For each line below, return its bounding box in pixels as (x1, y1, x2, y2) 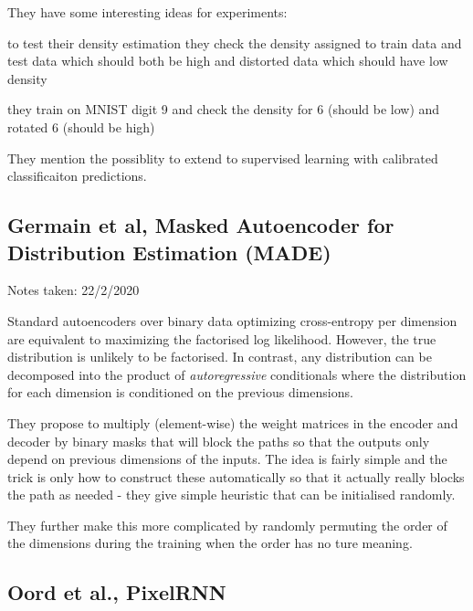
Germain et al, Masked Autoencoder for (7, 211, 394, 239)
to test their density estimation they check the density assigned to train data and (7, 33, 462, 52)
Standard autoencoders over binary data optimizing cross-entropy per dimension (7, 311, 457, 330)
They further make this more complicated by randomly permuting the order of (7, 515, 447, 534)
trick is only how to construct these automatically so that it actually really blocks (7, 467, 465, 486)
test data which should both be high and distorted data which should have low (7, 51, 448, 70)
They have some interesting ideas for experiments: (7, 3, 288, 21)
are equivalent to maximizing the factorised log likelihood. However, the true (7, 329, 436, 348)
